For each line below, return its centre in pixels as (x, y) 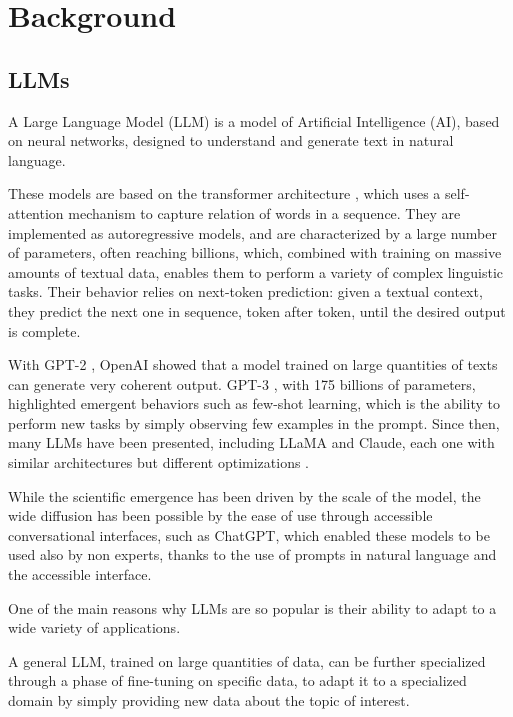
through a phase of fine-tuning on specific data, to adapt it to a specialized (237, 680)
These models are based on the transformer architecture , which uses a (224, 193)
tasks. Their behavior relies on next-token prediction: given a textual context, (245, 291)
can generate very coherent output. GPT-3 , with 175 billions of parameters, (242, 383)
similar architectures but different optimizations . (159, 462)
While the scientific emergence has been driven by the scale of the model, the (244, 495)
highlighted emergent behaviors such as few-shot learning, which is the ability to (254, 403)
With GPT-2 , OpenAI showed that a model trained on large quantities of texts (253, 364)
